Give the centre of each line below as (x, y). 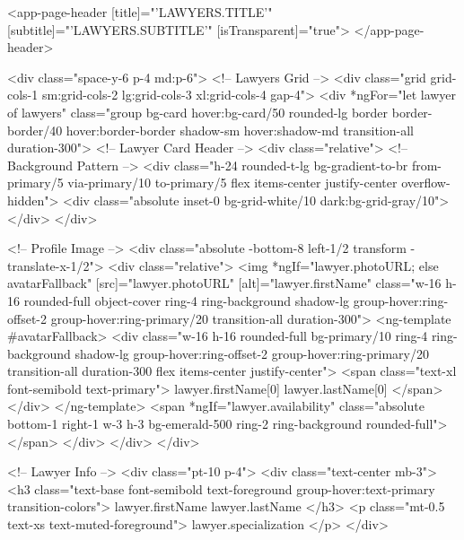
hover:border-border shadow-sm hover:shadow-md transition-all (240, 130)
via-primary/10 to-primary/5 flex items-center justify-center (232, 183)
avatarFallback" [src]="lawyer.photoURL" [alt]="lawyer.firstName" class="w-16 (224, 283)
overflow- (426, 183)
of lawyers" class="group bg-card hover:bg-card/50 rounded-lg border (198, 112)
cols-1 (23, 95)
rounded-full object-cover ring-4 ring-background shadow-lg (187, 300)
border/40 (35, 130)
